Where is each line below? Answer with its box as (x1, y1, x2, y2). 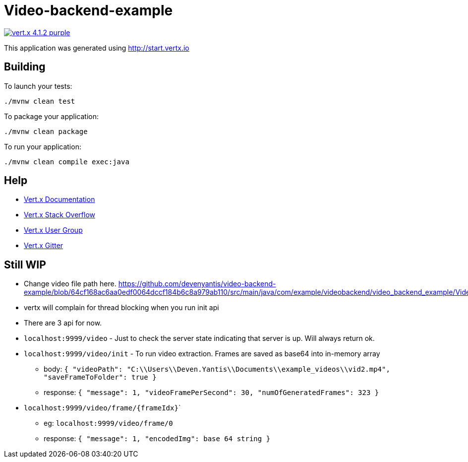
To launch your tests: (4, 81, 72, 90)
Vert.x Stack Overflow (24, 210, 96, 219)
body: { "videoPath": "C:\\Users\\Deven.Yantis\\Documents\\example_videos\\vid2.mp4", (44, 365, 390, 374)
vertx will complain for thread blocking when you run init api (24, 303, 219, 312)
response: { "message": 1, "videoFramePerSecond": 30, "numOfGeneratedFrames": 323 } (44, 388, 379, 397)
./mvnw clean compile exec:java (4, 157, 129, 166)
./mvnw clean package (4, 127, 88, 135)
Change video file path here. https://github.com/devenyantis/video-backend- (24, 279, 276, 288)
